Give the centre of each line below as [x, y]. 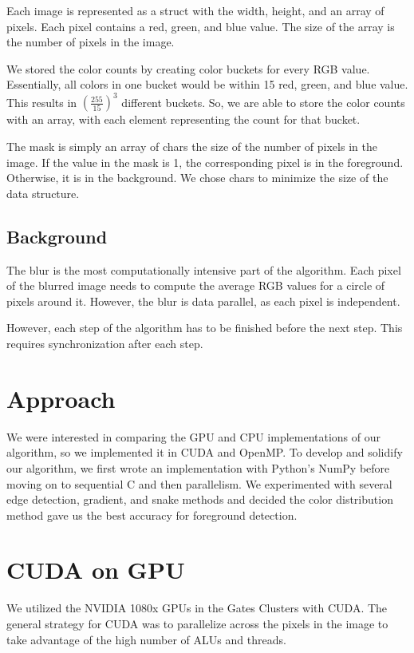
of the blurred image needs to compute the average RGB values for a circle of [196, 285]
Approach [61, 398]
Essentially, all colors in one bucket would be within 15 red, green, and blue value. [207, 84]
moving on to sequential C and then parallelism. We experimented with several [199, 483]
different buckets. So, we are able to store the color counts [263, 102]
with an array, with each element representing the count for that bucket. [183, 119]
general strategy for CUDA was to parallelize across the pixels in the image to [197, 624]
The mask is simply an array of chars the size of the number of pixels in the [192, 146]
